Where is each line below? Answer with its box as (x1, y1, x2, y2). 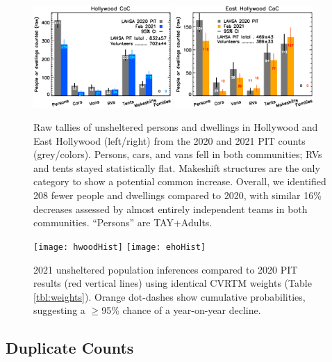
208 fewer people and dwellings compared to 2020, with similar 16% (33, 188, 322, 203)
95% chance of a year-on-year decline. (101, 303, 261, 317)
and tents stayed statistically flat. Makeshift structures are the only (33, 160, 320, 175)
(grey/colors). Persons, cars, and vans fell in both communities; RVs (33, 147, 322, 162)
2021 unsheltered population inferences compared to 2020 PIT (33, 262, 298, 276)
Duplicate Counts (6, 337, 134, 359)
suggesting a (33, 303, 85, 317)
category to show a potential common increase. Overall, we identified (33, 174, 326, 189)
